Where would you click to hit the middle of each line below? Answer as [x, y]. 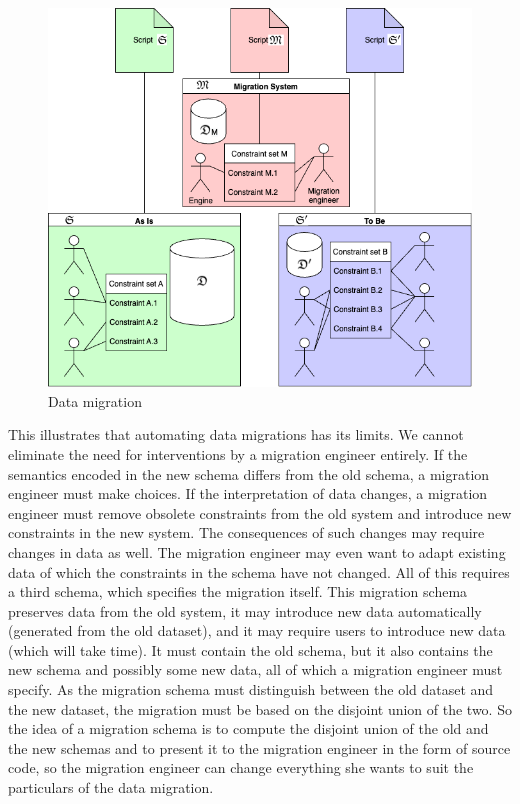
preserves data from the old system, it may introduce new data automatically [245, 610]
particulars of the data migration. [111, 787]
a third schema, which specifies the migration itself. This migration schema [238, 591]
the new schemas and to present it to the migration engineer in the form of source [259, 747]
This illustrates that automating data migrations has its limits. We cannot [236, 434]
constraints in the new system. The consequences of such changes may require [246, 532]
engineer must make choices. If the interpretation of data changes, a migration [248, 493]
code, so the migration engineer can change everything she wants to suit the [241, 767]
